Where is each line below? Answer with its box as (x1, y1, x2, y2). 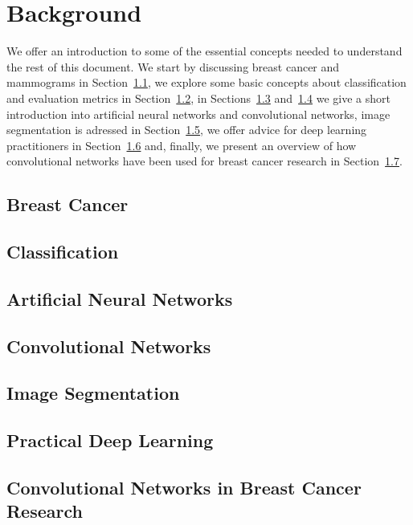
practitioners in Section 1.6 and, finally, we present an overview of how (6, 136, 357, 153)
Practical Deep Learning (6, 428, 214, 453)
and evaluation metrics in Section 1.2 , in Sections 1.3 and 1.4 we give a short (6, 89, 391, 106)
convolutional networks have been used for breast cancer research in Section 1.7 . (6, 153, 403, 169)
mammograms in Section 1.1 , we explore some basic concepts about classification (6, 74, 407, 91)
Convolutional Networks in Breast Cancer (6, 474, 362, 499)
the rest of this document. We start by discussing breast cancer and (6, 58, 340, 75)
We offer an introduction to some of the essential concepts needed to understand (6, 43, 403, 59)
